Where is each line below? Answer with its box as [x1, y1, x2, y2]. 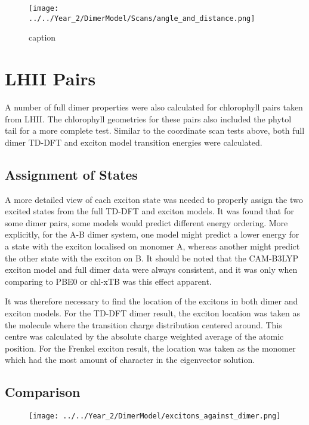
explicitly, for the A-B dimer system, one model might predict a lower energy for [5, 228, 299, 241]
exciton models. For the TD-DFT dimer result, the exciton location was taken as [5, 306, 301, 319]
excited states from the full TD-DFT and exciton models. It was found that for [5, 205, 294, 217]
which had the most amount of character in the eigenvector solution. [5, 353, 255, 366]
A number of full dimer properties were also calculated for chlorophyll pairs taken [5, 101, 303, 113]
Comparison [5, 383, 81, 401]
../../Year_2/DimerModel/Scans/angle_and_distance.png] [29, 14, 255, 23]
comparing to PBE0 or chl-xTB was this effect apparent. [5, 275, 212, 287]
